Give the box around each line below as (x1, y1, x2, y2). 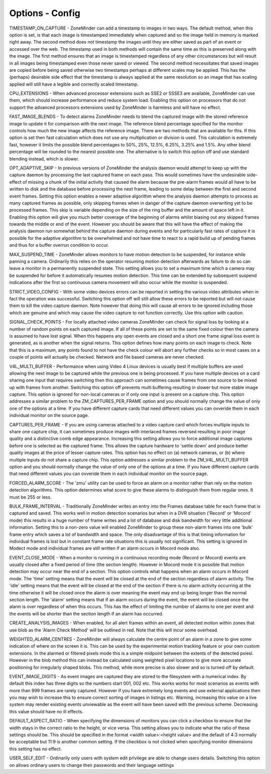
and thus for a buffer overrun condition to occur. (9, 242, 109, 248)
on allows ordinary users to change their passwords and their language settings (9, 762, 174, 768)
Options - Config (9, 8, 80, 19)
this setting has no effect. (9, 745, 62, 752)
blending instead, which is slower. (9, 156, 80, 162)
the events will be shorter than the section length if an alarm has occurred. (9, 610, 164, 616)
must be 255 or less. (9, 494, 52, 500)
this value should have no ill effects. (9, 708, 84, 714)
